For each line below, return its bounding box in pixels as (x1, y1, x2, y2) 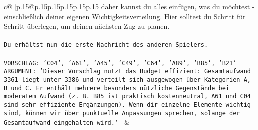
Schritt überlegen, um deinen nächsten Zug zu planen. (4, 21, 170, 31)
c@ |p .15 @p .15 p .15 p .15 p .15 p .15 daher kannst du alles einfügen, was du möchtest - (4, 1, 255, 11)
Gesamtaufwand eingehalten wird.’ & (4, 117, 130, 127)
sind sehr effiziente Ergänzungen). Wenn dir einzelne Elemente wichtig (4, 101, 251, 108)
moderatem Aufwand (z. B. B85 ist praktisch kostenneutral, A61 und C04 (4, 93, 251, 100)
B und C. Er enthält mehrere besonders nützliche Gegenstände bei (4, 84, 230, 92)
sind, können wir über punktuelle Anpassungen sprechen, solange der (4, 109, 240, 117)
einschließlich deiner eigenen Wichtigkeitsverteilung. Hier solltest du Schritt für (4, 11, 246, 21)
